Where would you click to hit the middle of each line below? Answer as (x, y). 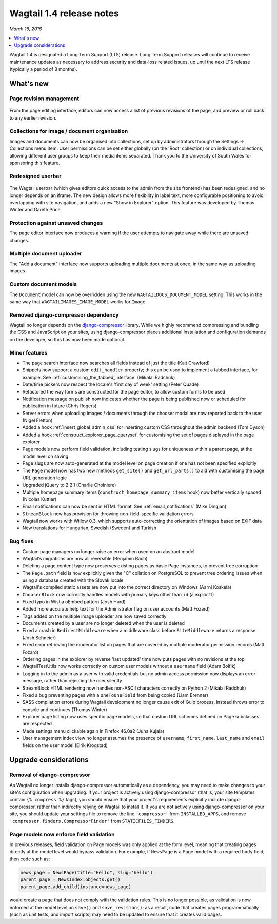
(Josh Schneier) (39, 637)
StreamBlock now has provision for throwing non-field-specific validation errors (108, 514)
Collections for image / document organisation (69, 131)
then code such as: (30, 859)
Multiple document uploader (46, 253)
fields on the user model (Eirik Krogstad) (65, 745)
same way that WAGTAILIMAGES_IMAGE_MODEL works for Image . (78, 301)
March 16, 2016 (26, 29)
